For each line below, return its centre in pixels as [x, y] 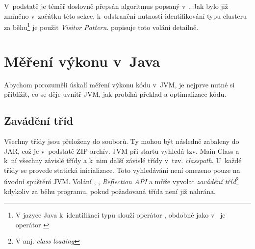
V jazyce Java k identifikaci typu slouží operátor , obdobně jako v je [120, 215]
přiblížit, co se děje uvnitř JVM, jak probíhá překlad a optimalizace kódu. [115, 94]
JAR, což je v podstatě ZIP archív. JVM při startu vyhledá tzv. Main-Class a [122, 151]
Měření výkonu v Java [82, 61]
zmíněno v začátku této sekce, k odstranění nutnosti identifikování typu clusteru [126, 15]
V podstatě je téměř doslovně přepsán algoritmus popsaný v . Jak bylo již [116, 6]
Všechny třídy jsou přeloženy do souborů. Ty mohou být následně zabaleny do [122, 141]
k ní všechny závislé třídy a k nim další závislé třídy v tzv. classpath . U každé [123, 160]
